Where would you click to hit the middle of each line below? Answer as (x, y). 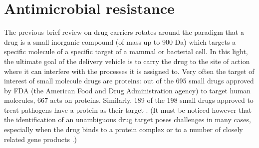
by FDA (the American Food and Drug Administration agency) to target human (128, 90)
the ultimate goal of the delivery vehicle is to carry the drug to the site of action (127, 61)
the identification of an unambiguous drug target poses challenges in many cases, (128, 119)
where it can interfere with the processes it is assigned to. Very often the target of (129, 71)
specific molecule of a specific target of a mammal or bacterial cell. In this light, (126, 51)
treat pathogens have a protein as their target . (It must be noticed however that (128, 110)
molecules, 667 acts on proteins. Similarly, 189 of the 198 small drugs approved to (129, 100)
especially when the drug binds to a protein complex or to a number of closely (124, 129)
